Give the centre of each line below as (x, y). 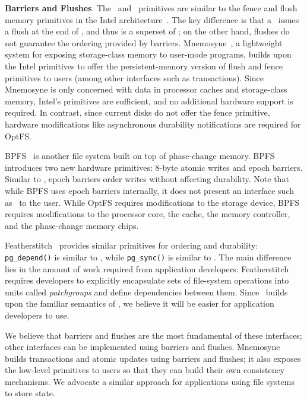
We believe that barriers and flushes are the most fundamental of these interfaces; (153, 335)
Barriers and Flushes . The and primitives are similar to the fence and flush (151, 8)
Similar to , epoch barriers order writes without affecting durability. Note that (147, 179)
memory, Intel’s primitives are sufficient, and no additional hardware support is (149, 101)
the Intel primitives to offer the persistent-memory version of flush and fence (144, 66)
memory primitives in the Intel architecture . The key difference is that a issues (152, 19)
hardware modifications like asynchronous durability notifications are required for (153, 124)
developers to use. (37, 315)
